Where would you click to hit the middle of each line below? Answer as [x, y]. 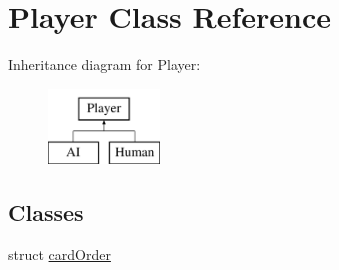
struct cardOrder [59, 254]
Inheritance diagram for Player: [104, 64]
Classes [46, 212]
